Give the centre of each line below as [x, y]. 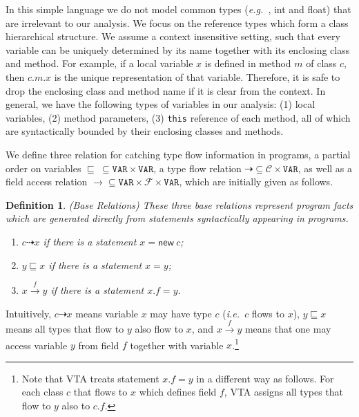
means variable [107, 313]
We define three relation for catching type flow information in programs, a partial [178, 154]
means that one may [288, 328]
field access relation [47, 182]
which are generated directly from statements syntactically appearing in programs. [177, 218]
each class [42, 392]
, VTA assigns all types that [284, 392]
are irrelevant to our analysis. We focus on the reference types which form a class [177, 22]
